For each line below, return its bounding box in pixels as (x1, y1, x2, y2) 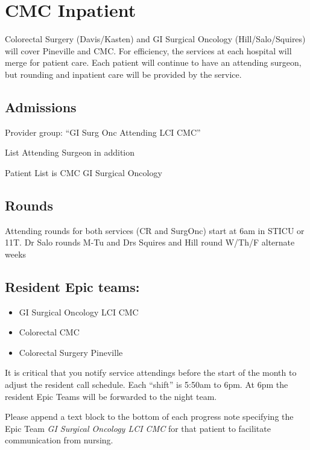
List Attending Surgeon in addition (5, 146, 135, 159)
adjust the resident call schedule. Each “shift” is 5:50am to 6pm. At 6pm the (5, 378, 288, 391)
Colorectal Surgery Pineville (19, 346, 123, 358)
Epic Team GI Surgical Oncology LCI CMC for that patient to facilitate (5, 422, 271, 434)
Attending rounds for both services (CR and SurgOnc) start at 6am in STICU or (5, 224, 305, 236)
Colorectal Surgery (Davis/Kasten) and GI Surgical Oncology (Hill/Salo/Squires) (5, 33, 306, 45)
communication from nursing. (5, 434, 113, 446)
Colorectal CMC (19, 326, 80, 338)
